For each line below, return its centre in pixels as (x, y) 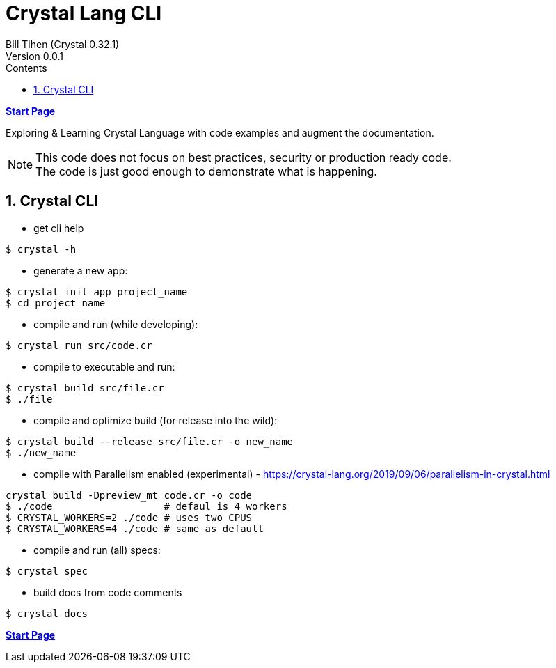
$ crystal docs (47, 613)
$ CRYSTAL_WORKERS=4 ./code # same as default (135, 528)
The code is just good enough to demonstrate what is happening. (206, 171)
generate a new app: (81, 270)
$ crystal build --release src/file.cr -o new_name (150, 441)
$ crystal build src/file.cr (85, 388)
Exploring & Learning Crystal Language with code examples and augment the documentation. (220, 132)
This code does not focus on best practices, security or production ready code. (244, 157)
